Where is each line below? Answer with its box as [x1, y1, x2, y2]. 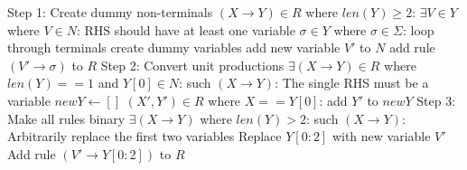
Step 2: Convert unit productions [100, 55, 285, 74]
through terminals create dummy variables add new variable [7, 38, 341, 57]
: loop [402, 20, 434, 39]
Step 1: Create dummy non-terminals [7, 3, 213, 21]
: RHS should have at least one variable [77, 20, 295, 39]
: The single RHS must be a [275, 73, 429, 92]
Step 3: [416, 90, 456, 109]
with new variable [332, 127, 431, 146]
